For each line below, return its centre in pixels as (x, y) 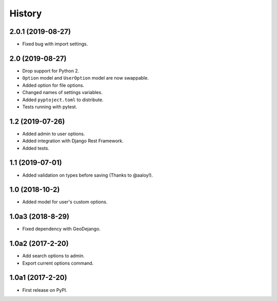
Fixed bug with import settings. (55, 44)
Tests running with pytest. (50, 107)
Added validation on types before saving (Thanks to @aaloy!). (88, 175)
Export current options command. (58, 263)
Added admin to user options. (54, 134)
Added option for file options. (53, 85)
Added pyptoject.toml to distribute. (63, 100)
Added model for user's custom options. (65, 202)
